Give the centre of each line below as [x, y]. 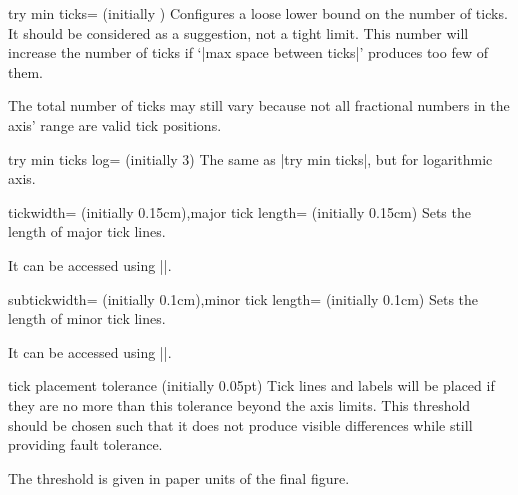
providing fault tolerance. [85, 444]
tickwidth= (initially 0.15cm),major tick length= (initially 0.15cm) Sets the [239, 211]
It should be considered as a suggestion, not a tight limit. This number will [238, 32]
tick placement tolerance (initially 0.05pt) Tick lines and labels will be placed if [251, 385]
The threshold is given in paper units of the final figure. [179, 477]
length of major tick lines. [87, 231]
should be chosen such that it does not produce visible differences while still [240, 424]
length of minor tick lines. [87, 318]
